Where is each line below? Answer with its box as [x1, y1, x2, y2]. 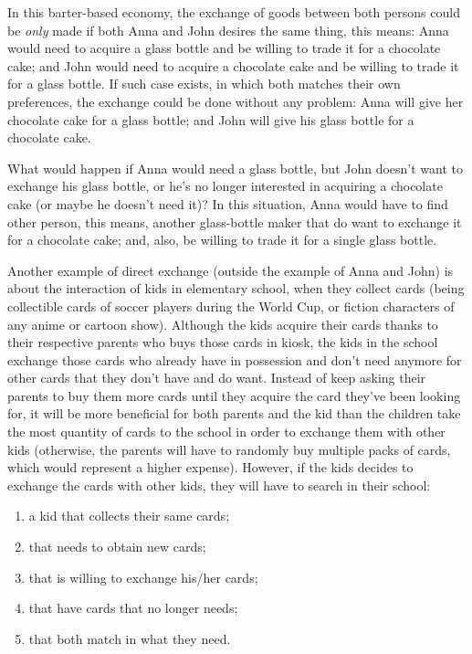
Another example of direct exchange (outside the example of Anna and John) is [7, 260, 454, 280]
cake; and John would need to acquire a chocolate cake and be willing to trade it [7, 56, 459, 75]
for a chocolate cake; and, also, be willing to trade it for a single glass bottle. [7, 230, 437, 249]
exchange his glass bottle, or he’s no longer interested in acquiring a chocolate [7, 176, 443, 195]
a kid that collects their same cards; [28, 506, 230, 525]
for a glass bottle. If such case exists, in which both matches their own [7, 74, 401, 93]
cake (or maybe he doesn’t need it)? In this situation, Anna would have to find [7, 194, 448, 213]
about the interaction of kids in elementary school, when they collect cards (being [7, 279, 465, 298]
